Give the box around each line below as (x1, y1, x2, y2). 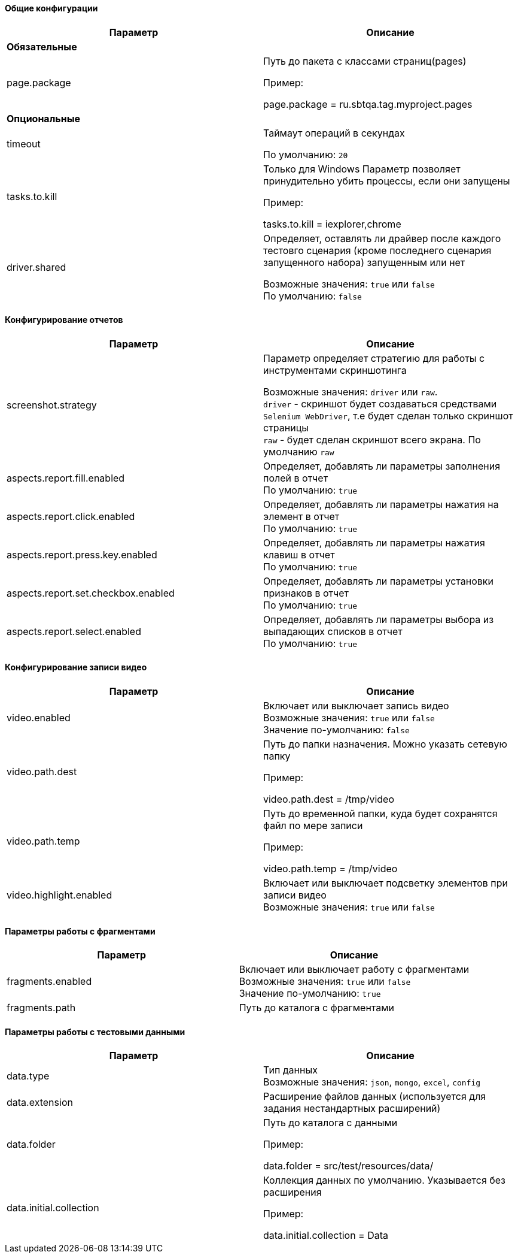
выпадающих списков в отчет (263, 625, 403, 637)
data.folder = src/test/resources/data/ (263, 1160, 434, 1172)
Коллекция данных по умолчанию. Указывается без (263, 1174, 505, 1187)
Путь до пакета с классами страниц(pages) (263, 55, 467, 67)
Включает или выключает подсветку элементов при (263, 877, 508, 890)
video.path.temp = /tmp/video (263, 863, 398, 875)
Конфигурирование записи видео (5, 662, 147, 673)
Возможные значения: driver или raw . (263, 385, 438, 398)
